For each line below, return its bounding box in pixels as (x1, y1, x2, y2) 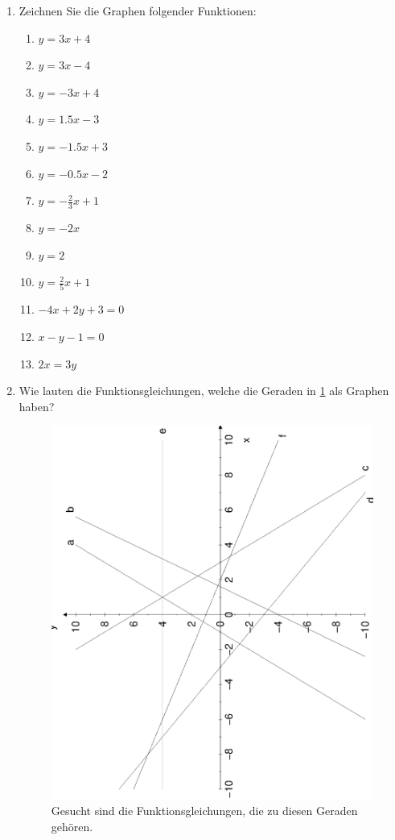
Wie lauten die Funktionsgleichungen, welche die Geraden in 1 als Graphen (19, 382, 389, 399)
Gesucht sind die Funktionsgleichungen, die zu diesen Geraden (51, 802, 358, 819)
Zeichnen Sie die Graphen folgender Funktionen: (19, 2, 257, 19)
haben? (19, 397, 55, 414)
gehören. (51, 817, 93, 834)
